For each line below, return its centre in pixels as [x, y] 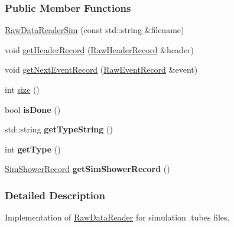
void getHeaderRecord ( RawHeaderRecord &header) [100, 49]
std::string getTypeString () [59, 129]
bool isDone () [33, 109]
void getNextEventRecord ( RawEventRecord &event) [101, 69]
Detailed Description [55, 195]
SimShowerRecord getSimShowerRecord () [87, 169]
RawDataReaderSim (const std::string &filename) [95, 30]
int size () [22, 89]
